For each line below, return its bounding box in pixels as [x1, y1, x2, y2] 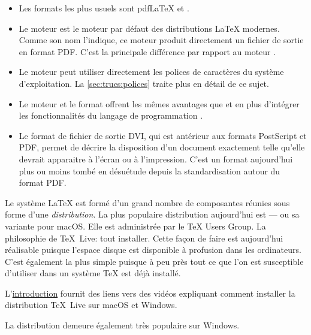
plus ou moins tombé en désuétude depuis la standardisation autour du [19, 164, 280, 177]
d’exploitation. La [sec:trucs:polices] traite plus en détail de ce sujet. [19, 77, 269, 89]
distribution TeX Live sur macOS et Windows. [5, 298, 177, 311]
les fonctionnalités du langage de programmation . [19, 109, 203, 122]
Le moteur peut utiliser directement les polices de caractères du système [19, 65, 284, 78]
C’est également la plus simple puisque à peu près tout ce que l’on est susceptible [5, 255, 304, 267]
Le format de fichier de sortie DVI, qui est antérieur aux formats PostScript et [19, 129, 307, 141]
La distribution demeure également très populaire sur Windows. [5, 319, 240, 331]
